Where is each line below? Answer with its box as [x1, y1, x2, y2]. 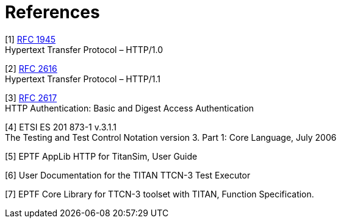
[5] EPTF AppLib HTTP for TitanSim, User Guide [5, 150, 198, 161]
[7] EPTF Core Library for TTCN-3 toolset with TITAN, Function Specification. [5, 188, 314, 199]
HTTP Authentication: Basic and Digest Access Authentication [5, 102, 254, 113]
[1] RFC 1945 [5, 34, 56, 44]
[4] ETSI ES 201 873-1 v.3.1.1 [5, 121, 117, 132]
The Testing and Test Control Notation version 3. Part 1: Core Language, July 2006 [5, 132, 337, 143]
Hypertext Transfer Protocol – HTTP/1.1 [5, 73, 161, 84]
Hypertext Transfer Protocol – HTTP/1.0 [5, 44, 163, 55]
